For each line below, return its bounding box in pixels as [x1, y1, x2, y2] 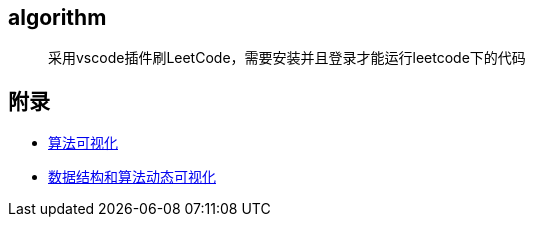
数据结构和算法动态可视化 [48, 168, 216, 186]
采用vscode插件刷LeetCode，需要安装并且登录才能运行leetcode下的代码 [48, 49, 526, 67]
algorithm [8, 5, 107, 30]
